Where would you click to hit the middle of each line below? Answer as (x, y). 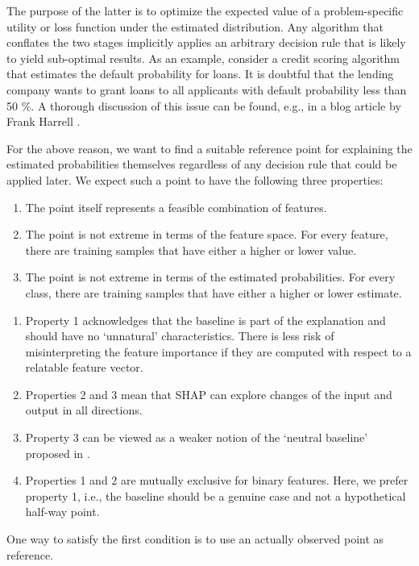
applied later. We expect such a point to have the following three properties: (195, 179)
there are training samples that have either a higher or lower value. (191, 250)
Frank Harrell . (44, 121)
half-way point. (62, 512)
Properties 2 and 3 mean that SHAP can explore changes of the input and (209, 394)
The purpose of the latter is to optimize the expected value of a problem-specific (205, 10)
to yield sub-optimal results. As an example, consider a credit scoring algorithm (203, 58)
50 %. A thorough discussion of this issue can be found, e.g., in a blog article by (204, 105)
